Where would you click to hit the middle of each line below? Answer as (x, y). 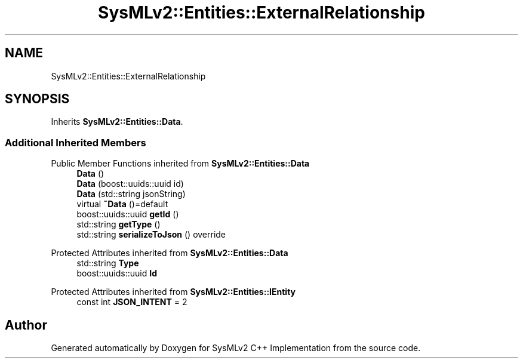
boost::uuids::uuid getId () (128, 214)
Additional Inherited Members (76, 142)
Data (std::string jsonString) (131, 194)
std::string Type (108, 263)
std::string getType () (119, 224)
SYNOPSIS (37, 99)
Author (26, 325)
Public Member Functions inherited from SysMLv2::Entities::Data (180, 164)
